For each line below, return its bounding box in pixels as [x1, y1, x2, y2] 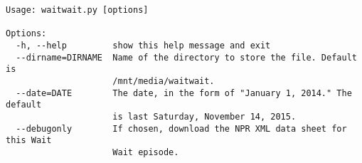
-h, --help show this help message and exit [16, 40, 271, 51]
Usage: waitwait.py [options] [6, 5, 149, 15]
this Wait [6, 135, 52, 146]
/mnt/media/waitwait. [112, 75, 215, 86]
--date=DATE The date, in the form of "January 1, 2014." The [16, 88, 352, 98]
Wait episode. [112, 147, 179, 157]
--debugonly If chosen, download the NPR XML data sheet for [16, 123, 347, 134]
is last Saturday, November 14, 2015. [112, 111, 297, 122]
